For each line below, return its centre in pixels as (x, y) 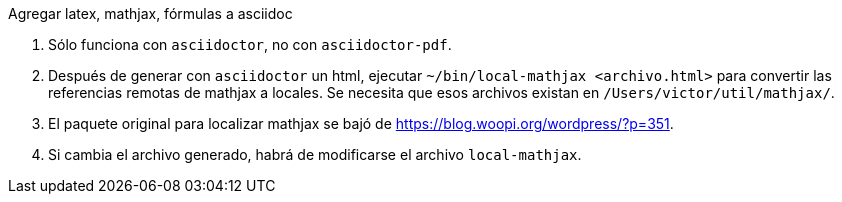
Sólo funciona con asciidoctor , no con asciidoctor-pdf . (250, 44)
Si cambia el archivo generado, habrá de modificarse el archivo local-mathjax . (315, 154)
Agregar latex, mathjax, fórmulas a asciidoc (150, 13)
